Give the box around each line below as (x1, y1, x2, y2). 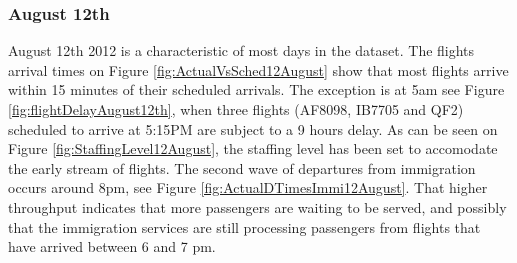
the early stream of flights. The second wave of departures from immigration (8, 157, 476, 178)
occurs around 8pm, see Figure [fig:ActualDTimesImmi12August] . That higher (8, 177, 488, 198)
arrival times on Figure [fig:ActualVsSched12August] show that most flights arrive (8, 59, 509, 80)
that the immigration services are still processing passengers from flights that (8, 216, 481, 237)
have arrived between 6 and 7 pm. (8, 236, 216, 257)
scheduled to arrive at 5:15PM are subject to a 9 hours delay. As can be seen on (8, 118, 498, 139)
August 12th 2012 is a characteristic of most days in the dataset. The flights (8, 40, 475, 61)
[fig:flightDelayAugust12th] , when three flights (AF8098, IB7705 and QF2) (8, 99, 464, 119)
